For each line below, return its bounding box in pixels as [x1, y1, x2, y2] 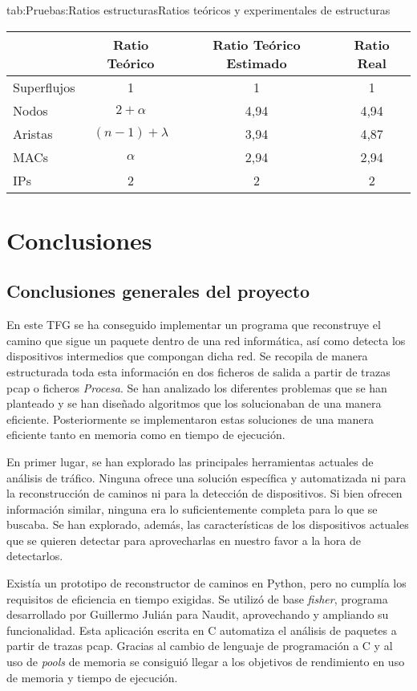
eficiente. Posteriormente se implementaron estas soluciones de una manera [6, 410, 374, 427]
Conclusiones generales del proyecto [6, 278, 310, 303]
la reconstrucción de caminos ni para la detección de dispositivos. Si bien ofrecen [6, 485, 403, 502]
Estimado [226, 53, 287, 72]
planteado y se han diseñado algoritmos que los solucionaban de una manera [6, 395, 382, 412]
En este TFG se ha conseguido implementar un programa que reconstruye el [6, 316, 381, 333]
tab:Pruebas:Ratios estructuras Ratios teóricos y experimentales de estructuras [6, 2, 391, 18]
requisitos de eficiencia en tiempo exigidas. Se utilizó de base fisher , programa [6, 590, 388, 607]
